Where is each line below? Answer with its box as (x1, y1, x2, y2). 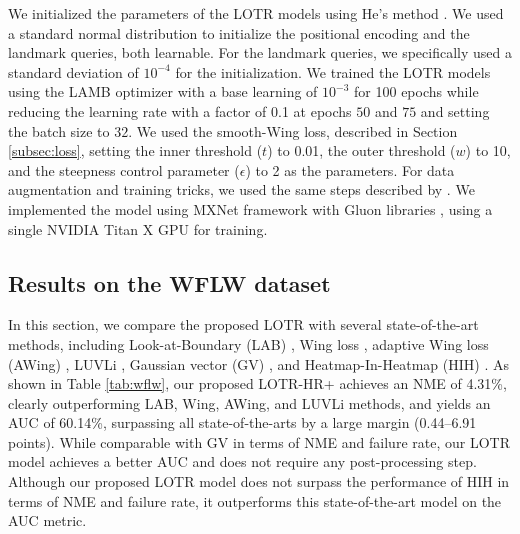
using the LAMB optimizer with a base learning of (8, 81, 318, 102)
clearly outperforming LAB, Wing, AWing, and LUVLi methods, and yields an (8, 392, 491, 413)
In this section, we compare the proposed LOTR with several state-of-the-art (8, 314, 479, 335)
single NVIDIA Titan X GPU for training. (8, 218, 268, 239)
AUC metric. (8, 510, 87, 531)
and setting (420, 100, 490, 121)
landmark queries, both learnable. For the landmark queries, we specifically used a (8, 42, 512, 63)
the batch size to (8, 120, 110, 141)
